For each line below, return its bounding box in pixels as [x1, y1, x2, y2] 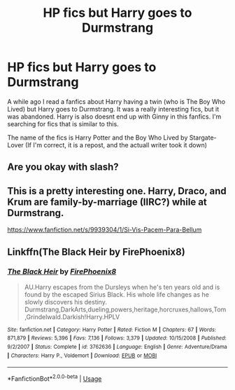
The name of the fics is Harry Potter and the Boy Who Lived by [7, 133, 188, 142]
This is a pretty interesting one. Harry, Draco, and [7, 184, 227, 197]
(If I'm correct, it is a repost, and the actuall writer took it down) [25, 140, 208, 149]
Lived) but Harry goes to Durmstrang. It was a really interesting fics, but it [7, 105, 220, 113]
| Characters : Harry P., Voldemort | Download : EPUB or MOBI [7, 352, 157, 359]
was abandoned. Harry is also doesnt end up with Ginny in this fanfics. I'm [7, 112, 222, 121]
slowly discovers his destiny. [24, 297, 107, 306]
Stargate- [189, 133, 217, 142]
